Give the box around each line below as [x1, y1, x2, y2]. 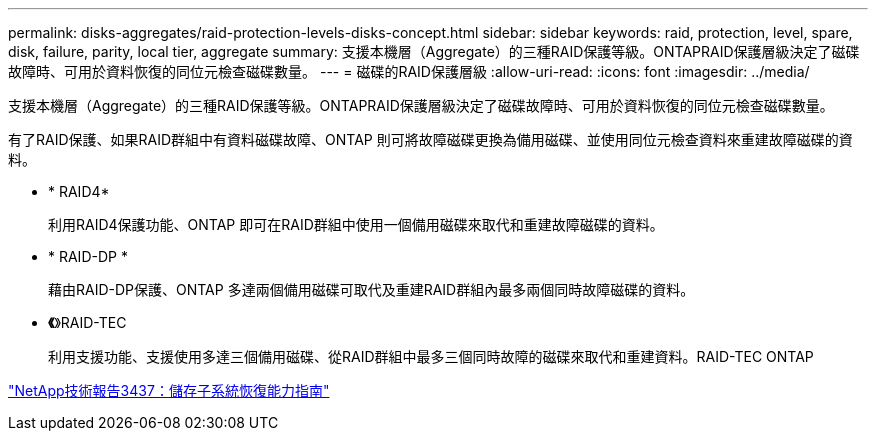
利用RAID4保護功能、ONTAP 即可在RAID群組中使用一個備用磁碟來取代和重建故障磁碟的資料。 [48, 216, 664, 233]
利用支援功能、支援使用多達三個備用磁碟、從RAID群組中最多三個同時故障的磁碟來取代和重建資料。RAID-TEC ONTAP [48, 348, 814, 365]
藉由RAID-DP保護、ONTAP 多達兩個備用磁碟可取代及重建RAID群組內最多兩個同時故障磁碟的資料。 [48, 281, 695, 298]
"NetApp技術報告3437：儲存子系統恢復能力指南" [8, 382, 330, 399]
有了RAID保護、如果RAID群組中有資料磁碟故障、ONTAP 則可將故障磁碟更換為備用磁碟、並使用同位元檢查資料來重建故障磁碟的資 [8, 131, 853, 148]
